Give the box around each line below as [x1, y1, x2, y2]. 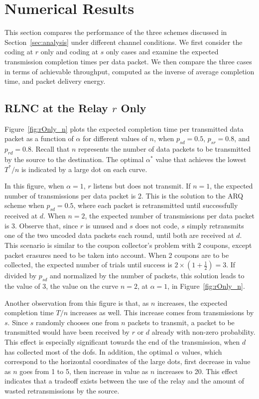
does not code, [135, 220, 179, 230]
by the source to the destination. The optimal [4, 154, 144, 165]
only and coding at [40, 46, 98, 57]
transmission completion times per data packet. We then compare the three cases [4, 56, 252, 66]
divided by [4, 270, 37, 281]
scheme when [4, 200, 44, 210]
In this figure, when [4, 181, 64, 191]
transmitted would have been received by [4, 327, 129, 337]
